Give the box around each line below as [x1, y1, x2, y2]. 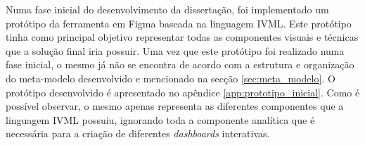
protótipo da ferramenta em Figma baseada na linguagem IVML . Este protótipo [6, 15, 352, 30]
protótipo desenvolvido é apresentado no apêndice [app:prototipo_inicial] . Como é [6, 84, 360, 99]
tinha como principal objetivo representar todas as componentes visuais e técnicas [6, 30, 359, 44]
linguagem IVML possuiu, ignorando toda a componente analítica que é [6, 112, 315, 127]
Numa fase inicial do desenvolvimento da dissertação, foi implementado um [6, 2, 329, 16]
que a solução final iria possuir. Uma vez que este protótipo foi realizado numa [6, 43, 345, 58]
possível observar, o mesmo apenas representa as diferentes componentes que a [6, 99, 344, 113]
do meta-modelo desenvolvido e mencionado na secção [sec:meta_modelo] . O [6, 70, 335, 85]
